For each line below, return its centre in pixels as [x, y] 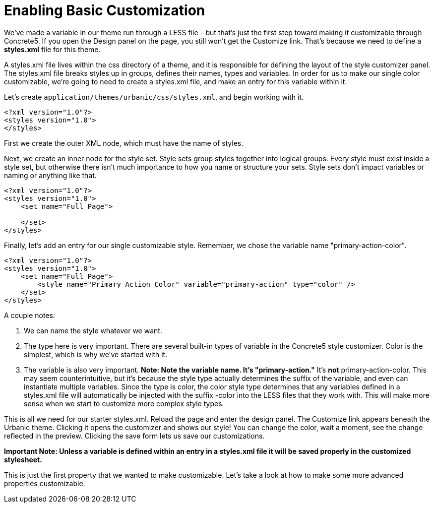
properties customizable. [45, 483]
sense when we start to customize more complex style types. [124, 403]
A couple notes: [30, 315]
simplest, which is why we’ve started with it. [96, 354]
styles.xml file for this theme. [52, 49]
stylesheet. [23, 459]
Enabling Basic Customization [105, 10]
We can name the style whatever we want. [93, 330]
